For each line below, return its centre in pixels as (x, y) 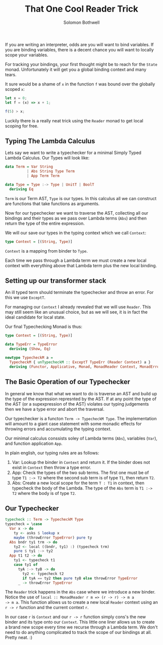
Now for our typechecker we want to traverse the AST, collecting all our (77, 213)
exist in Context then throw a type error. (51, 467)
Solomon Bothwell (81, 22)
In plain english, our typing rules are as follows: (52, 453)
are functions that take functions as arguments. (52, 204)
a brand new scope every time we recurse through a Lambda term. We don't (81, 627)
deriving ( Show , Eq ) (30, 349)
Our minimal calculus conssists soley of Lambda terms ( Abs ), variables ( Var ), (81, 438)
